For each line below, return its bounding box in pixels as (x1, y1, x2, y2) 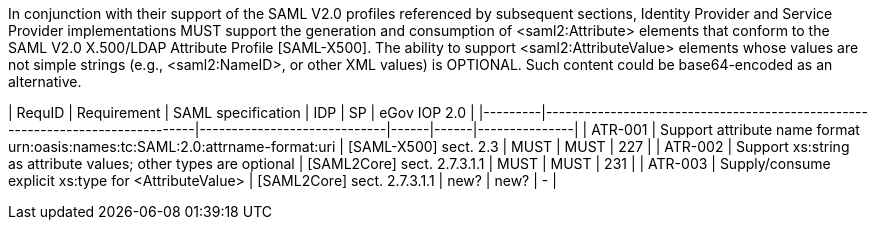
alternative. (8, 73, 82, 90)
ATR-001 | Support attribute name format (591, 121, 860, 138)
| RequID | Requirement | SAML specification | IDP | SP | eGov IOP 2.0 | (8, 104, 475, 121)
